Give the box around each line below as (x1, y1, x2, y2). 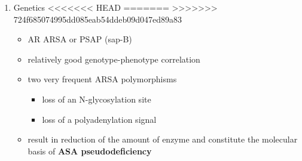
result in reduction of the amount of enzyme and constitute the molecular (28, 133, 298, 145)
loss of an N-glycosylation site (42, 92, 151, 105)
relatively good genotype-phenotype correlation (28, 52, 200, 65)
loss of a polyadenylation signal (42, 113, 157, 125)
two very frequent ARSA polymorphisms (28, 73, 177, 85)
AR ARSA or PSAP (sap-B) (28, 33, 132, 45)
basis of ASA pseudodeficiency (28, 144, 152, 157)
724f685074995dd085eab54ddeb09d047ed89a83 (13, 13, 182, 25)
